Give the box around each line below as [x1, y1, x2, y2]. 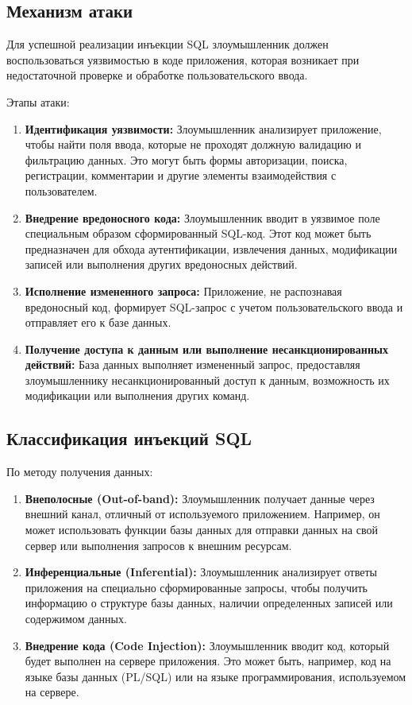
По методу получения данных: [6, 463, 153, 480]
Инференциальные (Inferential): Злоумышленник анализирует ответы [25, 564, 377, 580]
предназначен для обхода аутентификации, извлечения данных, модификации [25, 240, 398, 257]
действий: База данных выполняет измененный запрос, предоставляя [25, 356, 360, 373]
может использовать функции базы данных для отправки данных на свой [25, 521, 378, 538]
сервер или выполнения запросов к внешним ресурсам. [25, 536, 292, 553]
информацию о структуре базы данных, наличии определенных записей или [25, 595, 393, 611]
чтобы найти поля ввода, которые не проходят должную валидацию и [25, 136, 361, 153]
